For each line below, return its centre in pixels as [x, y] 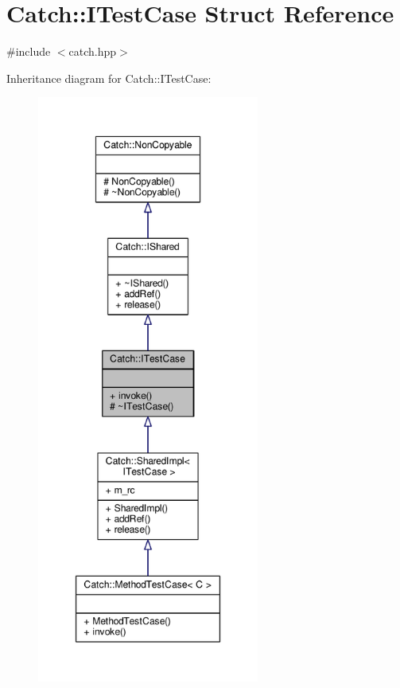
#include [29, 51]
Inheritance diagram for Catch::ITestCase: [109, 78]
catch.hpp [93, 51]
